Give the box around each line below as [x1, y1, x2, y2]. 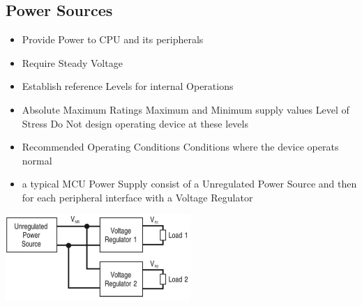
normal [22, 153, 52, 167]
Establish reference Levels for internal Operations [22, 79, 234, 93]
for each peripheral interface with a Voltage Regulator [22, 190, 253, 204]
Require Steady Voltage [22, 55, 123, 70]
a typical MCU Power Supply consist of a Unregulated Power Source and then [22, 176, 357, 191]
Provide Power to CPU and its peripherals [22, 32, 204, 47]
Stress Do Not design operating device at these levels [22, 116, 248, 130]
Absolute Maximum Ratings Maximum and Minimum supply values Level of [22, 102, 349, 116]
